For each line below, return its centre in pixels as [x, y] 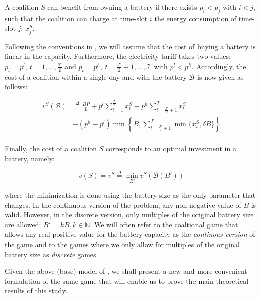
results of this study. [36, 291]
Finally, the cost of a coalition [51, 148]
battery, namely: [30, 158]
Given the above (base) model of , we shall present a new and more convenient [126, 271]
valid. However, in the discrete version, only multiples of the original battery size [129, 215]
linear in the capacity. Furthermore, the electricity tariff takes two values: [118, 56]
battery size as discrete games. [51, 254]
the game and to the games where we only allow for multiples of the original [122, 244]
